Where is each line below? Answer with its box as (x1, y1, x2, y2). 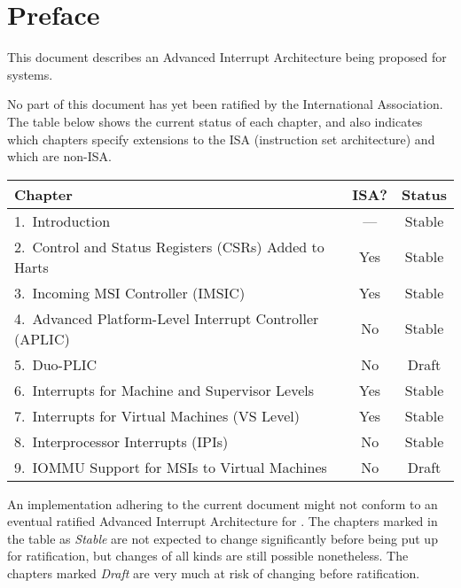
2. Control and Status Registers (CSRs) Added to (14, 236, 324, 257)
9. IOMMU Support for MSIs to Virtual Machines (14, 456, 327, 477)
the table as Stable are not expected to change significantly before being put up (7, 529, 438, 547)
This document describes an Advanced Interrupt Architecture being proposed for (7, 48, 447, 66)
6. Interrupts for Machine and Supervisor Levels (14, 379, 315, 400)
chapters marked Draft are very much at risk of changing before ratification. (7, 564, 420, 583)
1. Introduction (14, 210, 111, 231)
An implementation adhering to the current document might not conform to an (7, 494, 438, 513)
